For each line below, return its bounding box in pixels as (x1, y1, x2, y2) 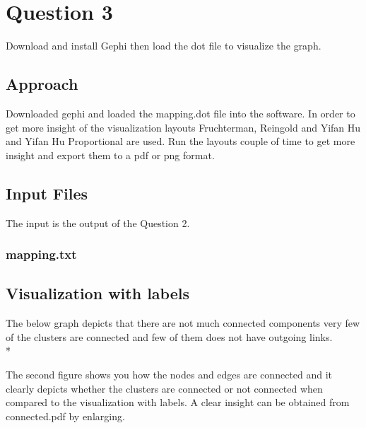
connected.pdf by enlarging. (6, 408, 125, 423)
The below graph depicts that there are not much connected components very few (6, 316, 360, 330)
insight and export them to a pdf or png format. (6, 147, 215, 162)
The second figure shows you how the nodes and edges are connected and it (6, 366, 333, 381)
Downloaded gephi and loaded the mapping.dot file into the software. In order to (6, 105, 355, 120)
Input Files (6, 182, 88, 204)
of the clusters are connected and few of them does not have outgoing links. (6, 329, 333, 344)
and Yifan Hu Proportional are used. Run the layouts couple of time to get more (6, 134, 355, 149)
